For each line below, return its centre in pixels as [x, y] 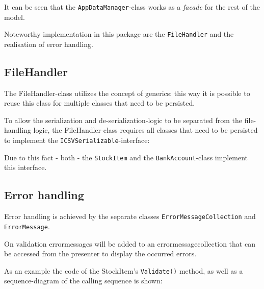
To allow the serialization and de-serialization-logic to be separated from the [123, 120]
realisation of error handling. [49, 44]
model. [15, 17]
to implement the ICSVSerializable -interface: [77, 140]
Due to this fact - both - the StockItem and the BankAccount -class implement [126, 157]
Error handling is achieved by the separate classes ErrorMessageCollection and [130, 216]
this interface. [25, 167]
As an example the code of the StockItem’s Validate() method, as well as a [124, 270]
